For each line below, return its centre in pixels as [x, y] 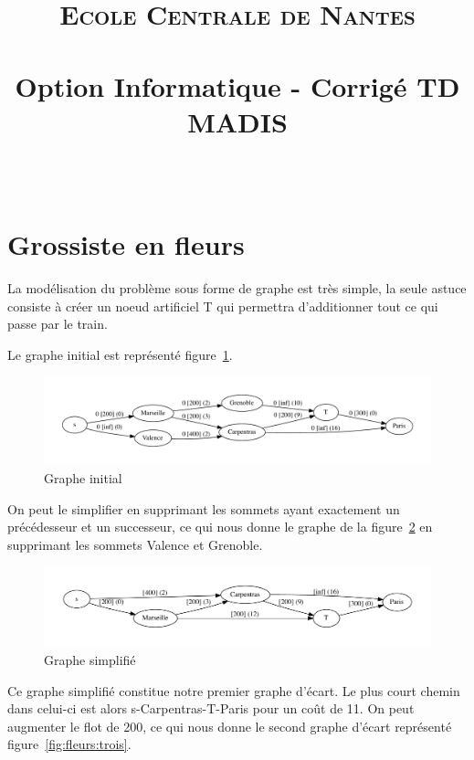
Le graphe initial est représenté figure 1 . [120, 354]
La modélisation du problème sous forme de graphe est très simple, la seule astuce [237, 288]
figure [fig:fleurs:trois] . [69, 744]
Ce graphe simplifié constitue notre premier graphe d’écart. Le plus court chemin [234, 690]
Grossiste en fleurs [126, 244]
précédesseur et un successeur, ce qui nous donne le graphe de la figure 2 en [220, 527]
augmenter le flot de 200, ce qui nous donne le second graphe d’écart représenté [230, 726]
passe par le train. [58, 324]
